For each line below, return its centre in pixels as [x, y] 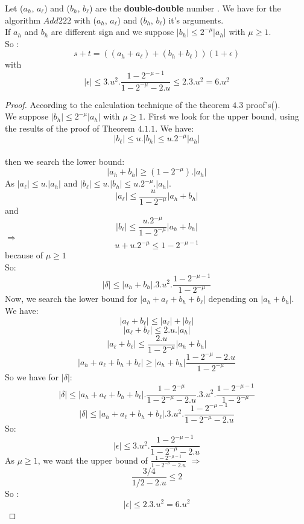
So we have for [32, 376]
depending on [233, 299]
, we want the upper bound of [93, 460]
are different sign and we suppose [112, 32]
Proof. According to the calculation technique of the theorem [117, 104]
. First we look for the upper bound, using [221, 116]
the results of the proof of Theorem [70, 128]
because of [24, 255]
